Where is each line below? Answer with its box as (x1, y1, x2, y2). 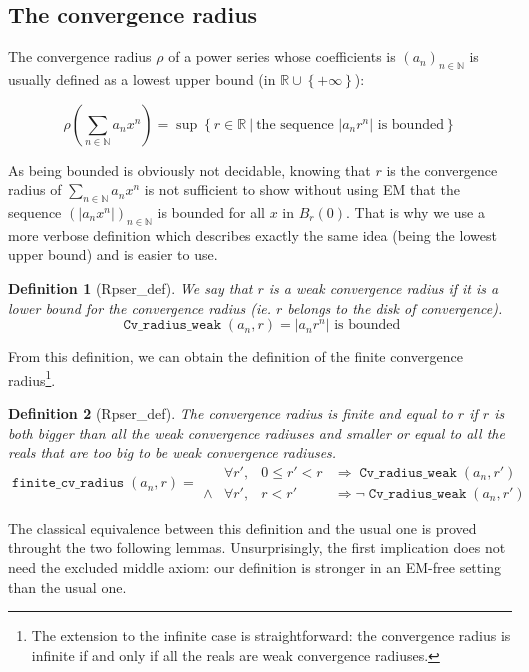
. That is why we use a (346, 201, 485, 222)
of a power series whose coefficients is (168, 46, 396, 67)
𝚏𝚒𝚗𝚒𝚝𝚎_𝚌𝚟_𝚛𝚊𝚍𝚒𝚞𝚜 (11, 476, 125, 491)
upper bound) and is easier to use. (8, 244, 218, 265)
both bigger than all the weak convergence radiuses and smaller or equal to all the (8, 422, 505, 443)
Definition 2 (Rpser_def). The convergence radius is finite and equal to (8, 403, 453, 423)
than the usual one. (8, 576, 127, 597)
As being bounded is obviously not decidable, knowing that (8, 159, 371, 180)
